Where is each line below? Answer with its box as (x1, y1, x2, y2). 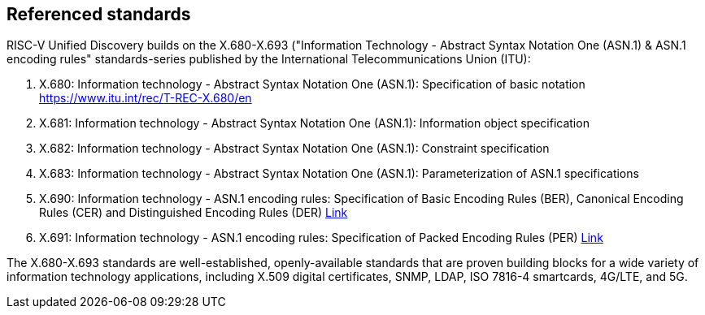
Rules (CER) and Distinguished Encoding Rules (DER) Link (39, 205, 348, 220)
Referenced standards (7, 4, 191, 24)
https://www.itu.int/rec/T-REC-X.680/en (39, 91, 252, 106)
